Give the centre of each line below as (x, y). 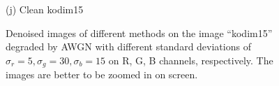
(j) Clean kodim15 (45, 9)
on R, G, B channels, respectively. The (191, 60)
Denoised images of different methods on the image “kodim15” (139, 33)
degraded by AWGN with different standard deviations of (128, 46)
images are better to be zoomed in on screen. (102, 74)
